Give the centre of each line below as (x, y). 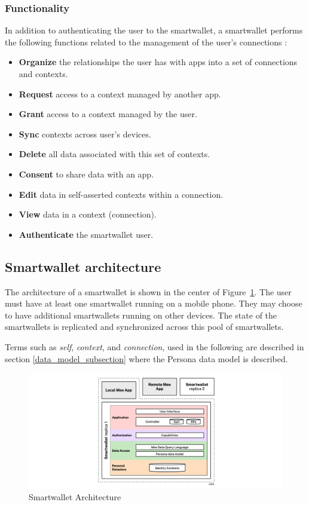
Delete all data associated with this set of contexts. (114, 154)
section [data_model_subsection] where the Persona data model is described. (146, 358)
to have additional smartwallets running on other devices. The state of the (141, 315)
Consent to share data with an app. (86, 174)
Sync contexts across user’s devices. (85, 134)
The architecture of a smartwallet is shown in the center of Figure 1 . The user (148, 291)
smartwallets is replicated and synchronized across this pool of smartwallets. (144, 327)
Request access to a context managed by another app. (120, 94)
